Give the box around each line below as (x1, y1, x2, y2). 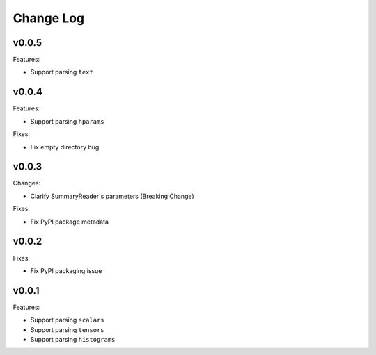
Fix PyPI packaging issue (30, 266, 102, 274)
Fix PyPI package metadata (30, 217, 109, 226)
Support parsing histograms (30, 335, 116, 343)
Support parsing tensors (30, 325, 104, 333)
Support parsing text (30, 68, 93, 76)
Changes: (13, 179, 41, 188)
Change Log (13, 10, 85, 26)
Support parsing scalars (30, 316, 104, 324)
